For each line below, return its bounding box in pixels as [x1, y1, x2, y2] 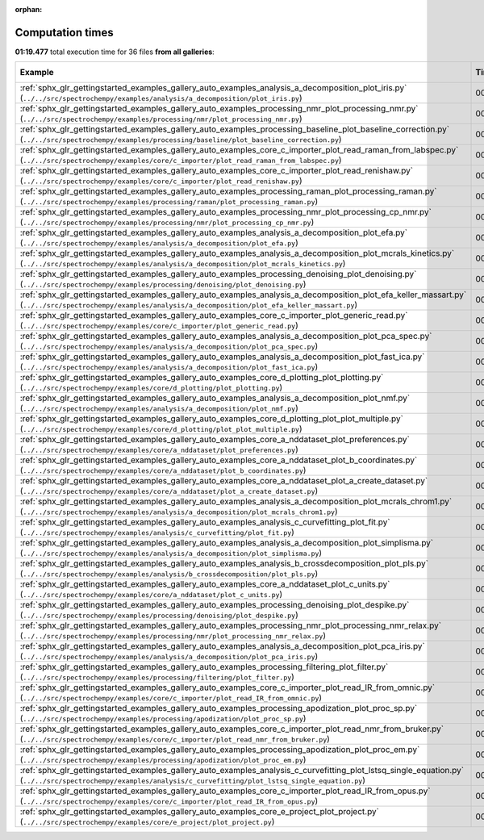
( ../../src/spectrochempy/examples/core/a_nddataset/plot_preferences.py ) [19, 444, 298, 455]
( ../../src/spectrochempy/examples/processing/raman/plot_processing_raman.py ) [19, 196, 319, 207]
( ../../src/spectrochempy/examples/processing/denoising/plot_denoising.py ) [19, 278, 307, 290]
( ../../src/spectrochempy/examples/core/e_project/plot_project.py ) [19, 816, 275, 827]
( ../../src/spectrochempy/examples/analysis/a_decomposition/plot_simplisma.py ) [19, 547, 323, 558]
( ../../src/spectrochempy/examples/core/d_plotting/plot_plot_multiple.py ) [19, 424, 302, 435]
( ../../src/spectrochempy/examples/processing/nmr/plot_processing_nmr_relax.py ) [19, 630, 327, 641]
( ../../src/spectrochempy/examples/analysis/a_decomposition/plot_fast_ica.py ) [19, 361, 319, 373]
